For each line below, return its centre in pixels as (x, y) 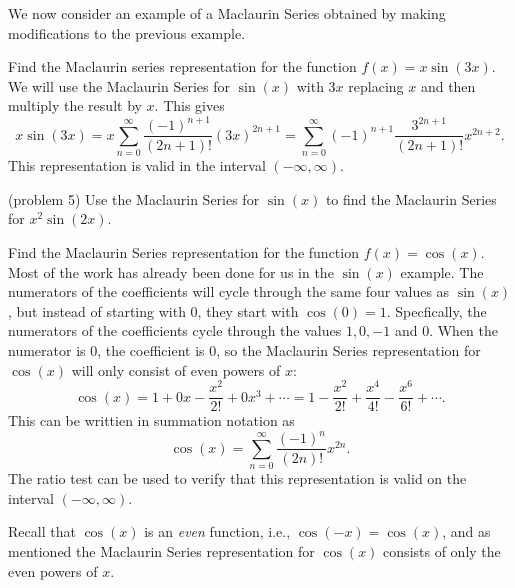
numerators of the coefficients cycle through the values (175, 330)
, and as (466, 531)
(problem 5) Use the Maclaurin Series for (134, 198)
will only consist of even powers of (176, 369)
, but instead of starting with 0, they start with (153, 310)
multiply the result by (75, 105)
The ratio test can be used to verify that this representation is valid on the (237, 478)
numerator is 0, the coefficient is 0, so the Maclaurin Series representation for (244, 350)
